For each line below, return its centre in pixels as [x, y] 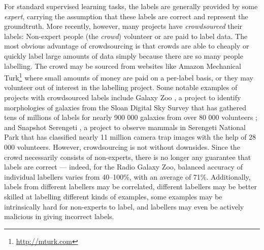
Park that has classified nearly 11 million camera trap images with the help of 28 [130, 137]
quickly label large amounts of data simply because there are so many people [124, 55]
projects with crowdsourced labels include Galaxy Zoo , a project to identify [123, 97]
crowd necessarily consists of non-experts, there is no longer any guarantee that [128, 157]
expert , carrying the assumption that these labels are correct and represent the [126, 16]
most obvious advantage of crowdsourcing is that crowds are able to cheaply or [127, 46]
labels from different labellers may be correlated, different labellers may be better [130, 186]
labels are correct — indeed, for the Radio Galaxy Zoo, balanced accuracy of [123, 167]
